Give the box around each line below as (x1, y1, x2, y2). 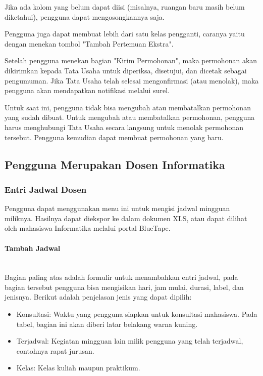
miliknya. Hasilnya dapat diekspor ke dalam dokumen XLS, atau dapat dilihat (5, 213, 247, 223)
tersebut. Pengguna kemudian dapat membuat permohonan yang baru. (5, 132, 224, 142)
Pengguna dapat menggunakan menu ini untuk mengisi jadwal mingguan (5, 203, 230, 214)
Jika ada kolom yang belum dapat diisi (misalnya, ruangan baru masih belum (5, 2, 245, 12)
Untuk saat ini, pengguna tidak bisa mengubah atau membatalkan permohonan (5, 102, 251, 112)
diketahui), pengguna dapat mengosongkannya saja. (5, 11, 165, 22)
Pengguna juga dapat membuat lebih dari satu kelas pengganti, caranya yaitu (5, 28, 245, 39)
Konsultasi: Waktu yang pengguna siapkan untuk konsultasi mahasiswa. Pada (16, 309, 257, 319)
